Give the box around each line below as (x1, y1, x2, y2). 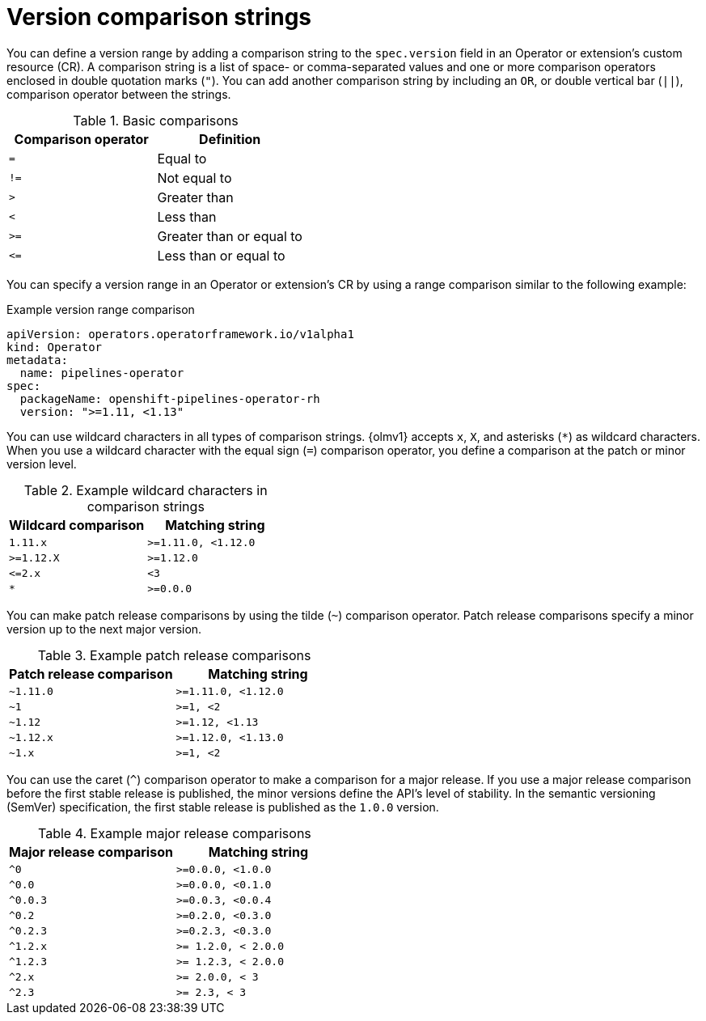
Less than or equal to (157, 247, 285, 264)
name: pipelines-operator (19, 366, 184, 379)
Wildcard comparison (9, 516, 145, 533)
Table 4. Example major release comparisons (38, 824, 311, 841)
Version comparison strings (6, 3, 312, 31)
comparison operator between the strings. (6, 87, 231, 101)
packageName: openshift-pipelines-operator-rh (19, 392, 320, 405)
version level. (6, 456, 77, 471)
